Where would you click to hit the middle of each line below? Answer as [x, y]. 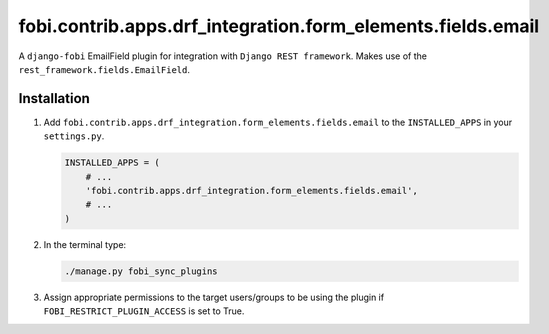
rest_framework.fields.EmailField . [104, 69]
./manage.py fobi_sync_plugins [141, 271]
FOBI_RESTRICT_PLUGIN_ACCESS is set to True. [144, 311]
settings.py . [74, 136]
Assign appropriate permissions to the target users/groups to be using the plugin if [214, 297]
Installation [54, 98]
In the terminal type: [85, 244]
